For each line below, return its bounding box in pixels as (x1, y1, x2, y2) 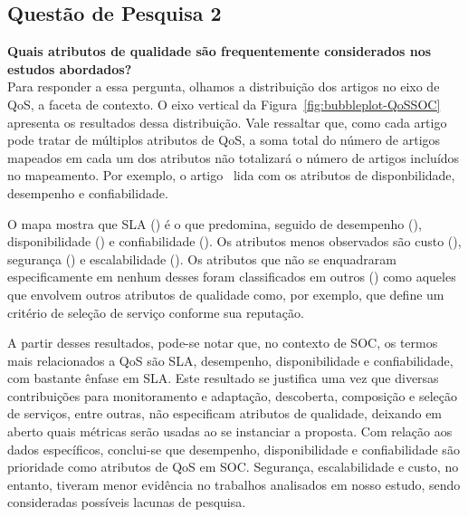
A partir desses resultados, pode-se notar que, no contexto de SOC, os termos (7, 333, 438, 352)
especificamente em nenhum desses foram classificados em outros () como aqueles (7, 267, 456, 286)
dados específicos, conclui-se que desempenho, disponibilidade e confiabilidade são (7, 439, 460, 458)
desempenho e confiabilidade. (7, 183, 168, 202)
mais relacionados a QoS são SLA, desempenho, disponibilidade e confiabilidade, (7, 350, 454, 369)
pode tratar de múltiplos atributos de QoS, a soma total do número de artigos (7, 130, 441, 149)
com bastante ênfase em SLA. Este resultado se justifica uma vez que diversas (7, 369, 439, 388)
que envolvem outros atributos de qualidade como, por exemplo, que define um (7, 284, 444, 303)
